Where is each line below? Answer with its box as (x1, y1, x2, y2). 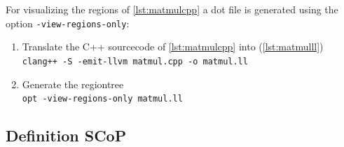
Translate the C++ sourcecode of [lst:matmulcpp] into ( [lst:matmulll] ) (22, 39, 324, 54)
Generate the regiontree (22, 76, 124, 91)
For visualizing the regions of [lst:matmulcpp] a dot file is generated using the (6, 2, 338, 16)
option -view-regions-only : (6, 15, 130, 30)
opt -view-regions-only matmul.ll (22, 94, 183, 104)
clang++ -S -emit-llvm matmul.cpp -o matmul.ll (22, 56, 248, 66)
